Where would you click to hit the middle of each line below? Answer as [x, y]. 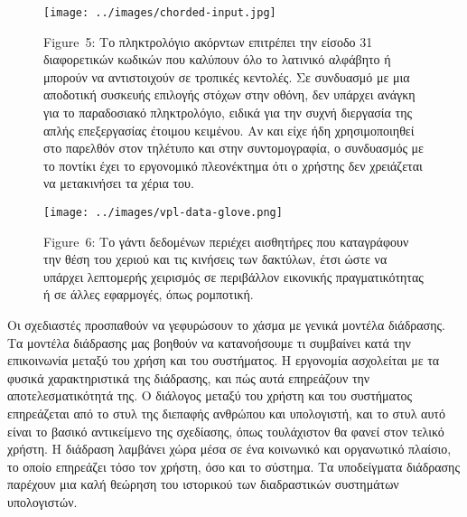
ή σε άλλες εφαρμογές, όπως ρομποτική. [149, 294]
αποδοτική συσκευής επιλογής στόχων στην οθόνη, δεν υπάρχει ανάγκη [229, 94]
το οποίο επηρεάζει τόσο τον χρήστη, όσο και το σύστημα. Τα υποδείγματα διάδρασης [233, 466]
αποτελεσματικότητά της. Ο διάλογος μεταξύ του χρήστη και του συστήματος [210, 395]
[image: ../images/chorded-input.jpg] [160, 13]
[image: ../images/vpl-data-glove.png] [163, 212]
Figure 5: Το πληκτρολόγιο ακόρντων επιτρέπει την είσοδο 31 [208, 41]
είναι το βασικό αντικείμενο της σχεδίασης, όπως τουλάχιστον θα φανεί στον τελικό [226, 431]
